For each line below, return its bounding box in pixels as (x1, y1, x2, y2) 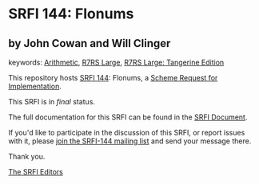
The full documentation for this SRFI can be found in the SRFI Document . (8, 112, 248, 122)
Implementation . (8, 81, 62, 91)
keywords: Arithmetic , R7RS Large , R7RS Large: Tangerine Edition (8, 57, 225, 67)
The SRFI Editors (8, 167, 64, 176)
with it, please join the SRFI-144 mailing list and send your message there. (8, 136, 252, 146)
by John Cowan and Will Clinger (8, 37, 171, 50)
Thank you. (8, 152, 46, 161)
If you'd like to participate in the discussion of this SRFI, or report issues (8, 128, 245, 137)
